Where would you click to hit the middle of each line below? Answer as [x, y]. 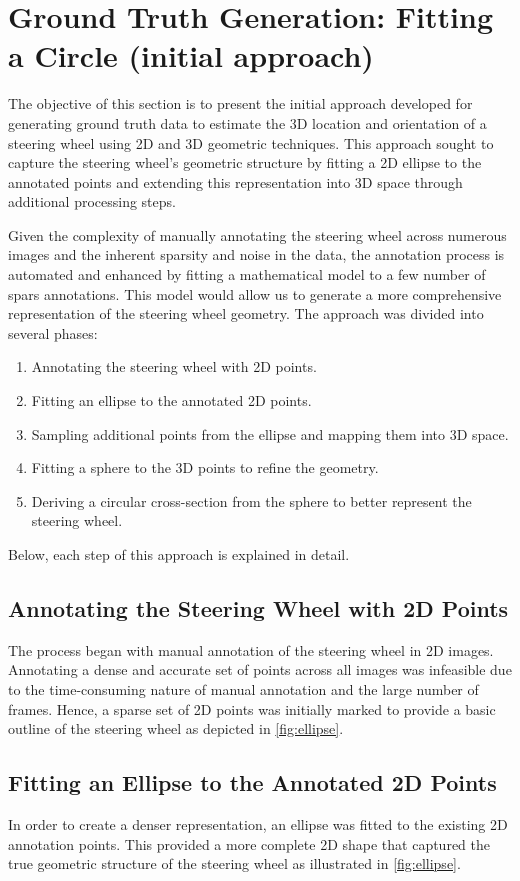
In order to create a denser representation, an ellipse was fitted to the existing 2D [258, 823]
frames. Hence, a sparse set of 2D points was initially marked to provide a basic [252, 708]
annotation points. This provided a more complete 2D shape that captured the [249, 843]
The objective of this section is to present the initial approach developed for [240, 103]
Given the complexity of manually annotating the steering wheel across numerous [257, 234]
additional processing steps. [92, 201]
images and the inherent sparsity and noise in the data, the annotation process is [256, 254]
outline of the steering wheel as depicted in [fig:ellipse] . [176, 728]
